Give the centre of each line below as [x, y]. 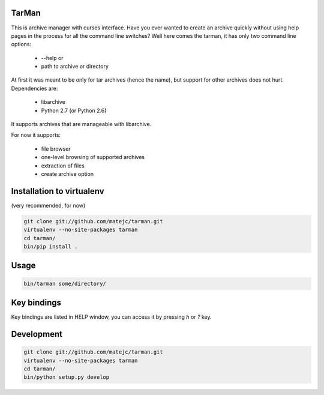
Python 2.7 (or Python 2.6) [74, 110]
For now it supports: [36, 135]
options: [21, 44]
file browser [56, 149]
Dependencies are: [34, 88]
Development [37, 334]
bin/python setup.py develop [67, 377]
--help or [52, 58]
